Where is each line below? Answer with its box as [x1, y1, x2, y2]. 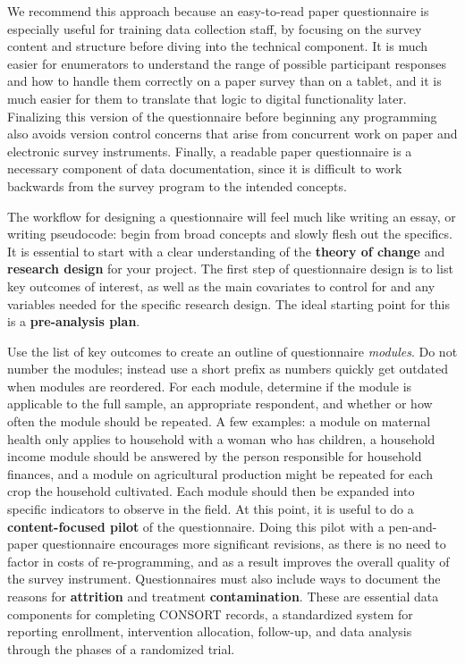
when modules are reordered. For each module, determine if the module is [7, 376, 412, 395]
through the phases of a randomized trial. [7, 639, 235, 658]
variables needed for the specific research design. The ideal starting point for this [7, 294, 450, 313]
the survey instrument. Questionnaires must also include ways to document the [7, 569, 441, 588]
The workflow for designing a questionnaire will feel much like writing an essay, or [7, 206, 456, 225]
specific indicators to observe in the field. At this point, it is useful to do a [7, 500, 414, 518]
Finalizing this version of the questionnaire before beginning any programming [7, 106, 437, 125]
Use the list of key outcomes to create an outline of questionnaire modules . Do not [7, 341, 458, 360]
